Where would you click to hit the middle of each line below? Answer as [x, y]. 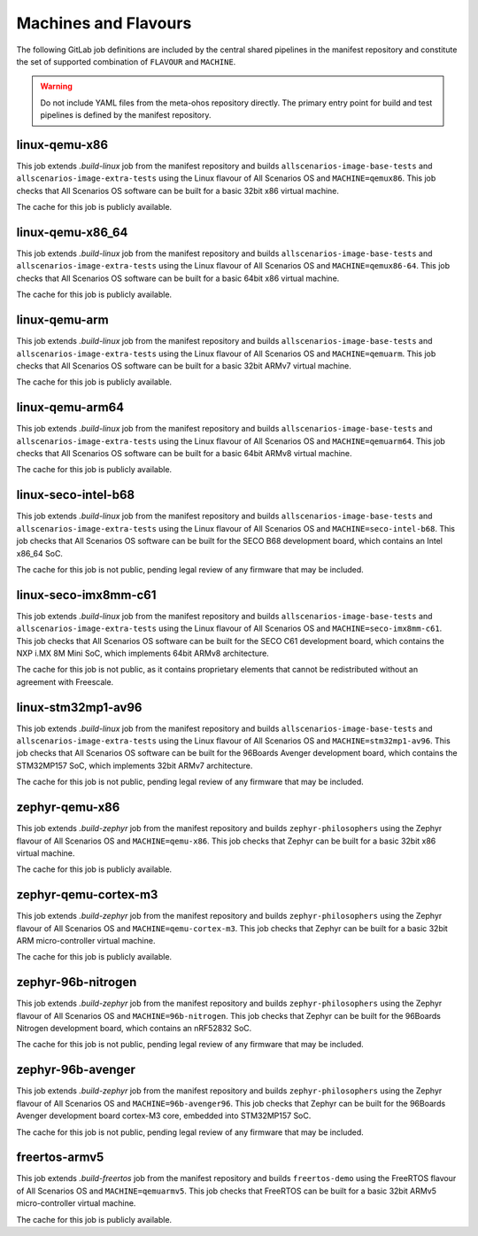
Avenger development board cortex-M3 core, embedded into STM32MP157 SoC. [164, 1116]
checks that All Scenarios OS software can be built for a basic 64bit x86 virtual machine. [178, 278]
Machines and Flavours [104, 23]
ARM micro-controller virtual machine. [86, 940]
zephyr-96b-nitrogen [77, 982]
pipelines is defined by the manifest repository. [126, 115]
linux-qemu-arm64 [70, 408]
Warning [56, 86]
